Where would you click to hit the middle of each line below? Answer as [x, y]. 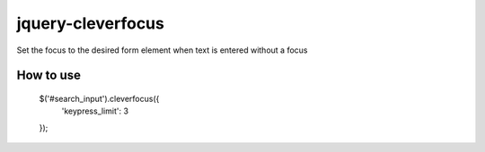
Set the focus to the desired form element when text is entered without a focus [162, 50]
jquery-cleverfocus [91, 23]
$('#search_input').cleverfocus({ [99, 98]
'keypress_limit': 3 [95, 111]
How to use [48, 76]
